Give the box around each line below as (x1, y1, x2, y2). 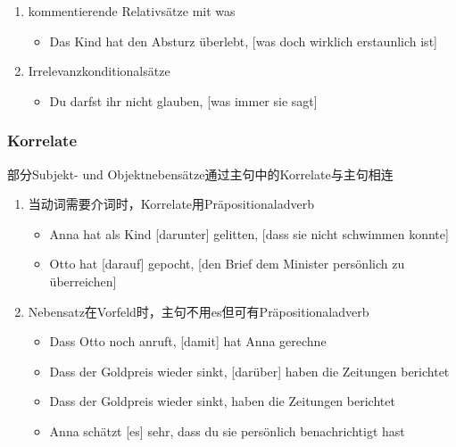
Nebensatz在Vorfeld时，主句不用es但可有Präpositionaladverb (28, 302, 369, 320)
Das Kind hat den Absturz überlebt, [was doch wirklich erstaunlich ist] (49, 31, 437, 50)
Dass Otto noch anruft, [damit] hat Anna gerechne (49, 332, 327, 351)
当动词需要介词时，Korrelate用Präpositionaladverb (28, 195, 314, 213)
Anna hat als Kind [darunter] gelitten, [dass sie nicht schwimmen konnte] (49, 224, 449, 243)
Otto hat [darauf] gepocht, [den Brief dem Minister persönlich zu (49, 254, 405, 273)
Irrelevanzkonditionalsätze (28, 62, 170, 80)
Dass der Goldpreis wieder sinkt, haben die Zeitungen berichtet (49, 392, 395, 410)
